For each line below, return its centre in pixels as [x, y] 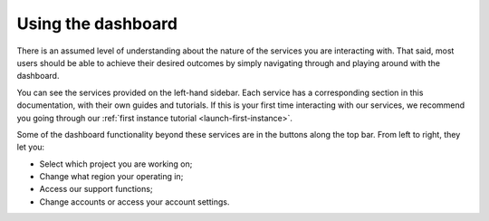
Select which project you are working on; [116, 164]
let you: [31, 147]
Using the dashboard [97, 24]
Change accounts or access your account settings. [134, 202]
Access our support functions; [96, 189]
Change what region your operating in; [111, 177]
